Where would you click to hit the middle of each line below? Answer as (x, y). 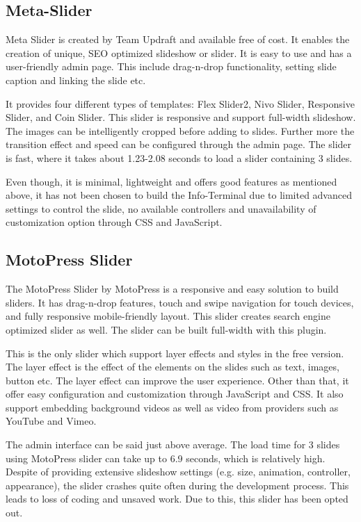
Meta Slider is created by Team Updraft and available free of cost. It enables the (178, 39)
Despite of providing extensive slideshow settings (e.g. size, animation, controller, (178, 472)
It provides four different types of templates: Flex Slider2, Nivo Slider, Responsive (180, 103)
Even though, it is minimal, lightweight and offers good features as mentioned (171, 181)
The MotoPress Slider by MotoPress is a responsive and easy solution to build (172, 289)
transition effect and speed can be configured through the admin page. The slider (179, 144)
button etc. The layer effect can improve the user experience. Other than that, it (177, 380)
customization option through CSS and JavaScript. (114, 222)
